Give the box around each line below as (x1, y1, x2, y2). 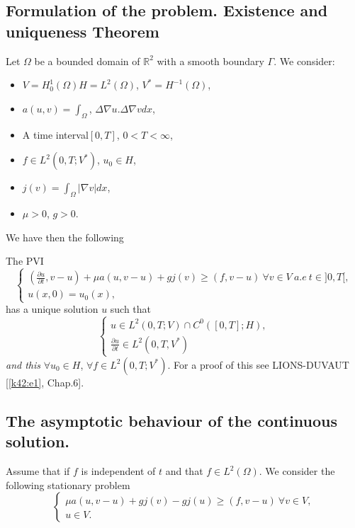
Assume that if (6, 464, 70, 478)
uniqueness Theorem (6, 20, 159, 42)
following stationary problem (6, 477, 130, 492)
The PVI (6, 253, 44, 268)
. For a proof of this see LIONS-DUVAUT (167, 357, 349, 372)
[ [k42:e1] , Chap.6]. (6, 374, 84, 389)
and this (6, 357, 41, 372)
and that (165, 464, 203, 478)
